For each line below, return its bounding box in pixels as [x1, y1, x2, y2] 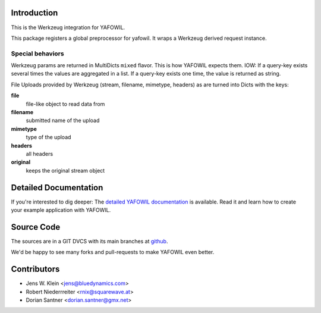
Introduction [11, 8, 58, 18]
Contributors [11, 264, 60, 274]
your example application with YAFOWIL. [11, 206, 111, 214]
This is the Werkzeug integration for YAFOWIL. [11, 24, 125, 31]
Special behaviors [11, 49, 65, 58]
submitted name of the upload [26, 117, 100, 124]
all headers [26, 150, 53, 157]
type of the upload [26, 134, 71, 141]
